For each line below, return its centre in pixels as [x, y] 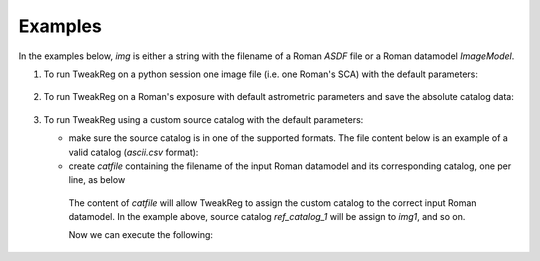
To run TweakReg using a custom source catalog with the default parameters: [203, 119]
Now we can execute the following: [141, 235]
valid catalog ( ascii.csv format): [133, 152]
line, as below [97, 180]
